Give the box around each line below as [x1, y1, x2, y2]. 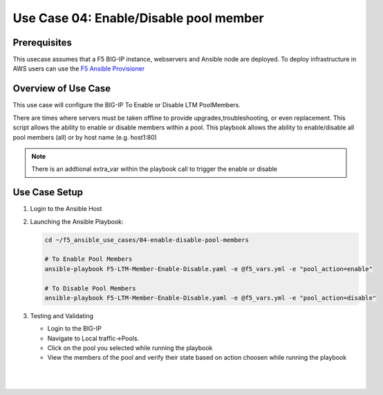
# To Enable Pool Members [44, 255, 133, 263]
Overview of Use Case [12, 83, 111, 95]
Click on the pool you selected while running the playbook [47, 344, 213, 352]
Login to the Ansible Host [30, 205, 102, 213]
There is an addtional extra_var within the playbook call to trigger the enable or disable [31, 165, 278, 173]
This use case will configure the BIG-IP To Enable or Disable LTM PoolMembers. [12, 101, 241, 109]
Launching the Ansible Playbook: [30, 217, 124, 226]
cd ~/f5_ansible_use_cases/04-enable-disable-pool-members [44, 236, 249, 244]
